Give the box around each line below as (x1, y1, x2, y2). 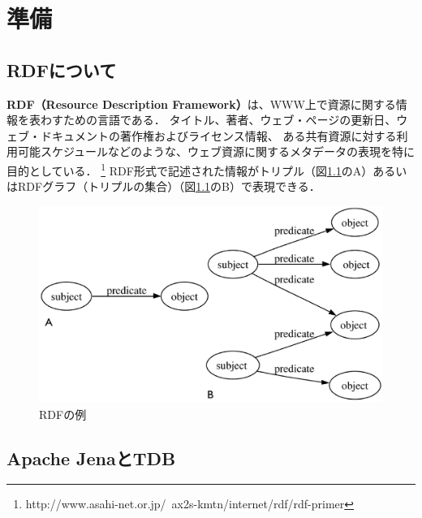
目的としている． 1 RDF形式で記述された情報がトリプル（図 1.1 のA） (6, 159, 373, 179)
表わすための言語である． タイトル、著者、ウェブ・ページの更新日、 (28, 111, 397, 128)
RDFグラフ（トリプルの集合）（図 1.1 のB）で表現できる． (17, 178, 321, 195)
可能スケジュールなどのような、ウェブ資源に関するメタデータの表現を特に (17, 143, 416, 160)
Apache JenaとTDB (6, 445, 176, 470)
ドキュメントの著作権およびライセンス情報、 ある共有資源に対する (40, 127, 397, 144)
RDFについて (6, 57, 117, 82)
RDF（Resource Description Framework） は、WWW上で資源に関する (6, 95, 396, 112)
